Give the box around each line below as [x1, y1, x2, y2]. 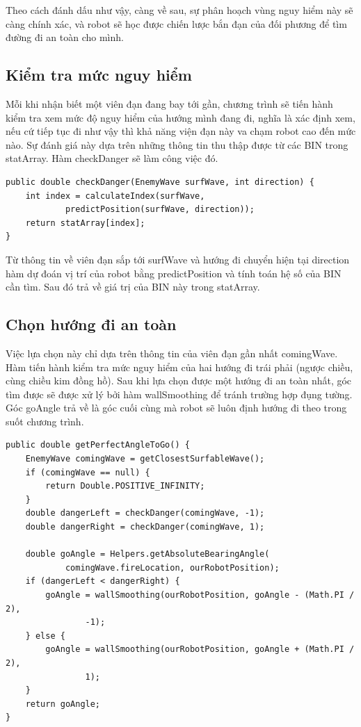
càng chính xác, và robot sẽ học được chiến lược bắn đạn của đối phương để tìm [6, 16, 347, 31]
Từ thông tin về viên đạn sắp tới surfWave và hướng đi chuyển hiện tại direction [6, 252, 350, 266]
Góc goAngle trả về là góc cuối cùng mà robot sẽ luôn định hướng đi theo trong [6, 400, 347, 415]
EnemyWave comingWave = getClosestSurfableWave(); [25, 454, 265, 464]
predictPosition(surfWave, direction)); [65, 204, 255, 215]
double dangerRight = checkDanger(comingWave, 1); [25, 522, 265, 532]
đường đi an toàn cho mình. [6, 30, 124, 44]
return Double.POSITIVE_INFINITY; [45, 481, 205, 491]
